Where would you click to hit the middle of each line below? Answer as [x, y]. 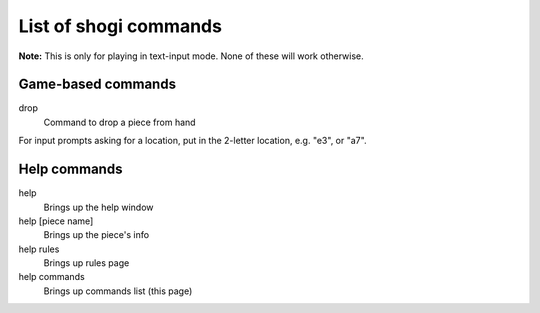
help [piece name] [56, 221]
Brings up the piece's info [96, 235]
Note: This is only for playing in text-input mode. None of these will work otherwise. [191, 56]
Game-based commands [97, 84]
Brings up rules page [86, 263]
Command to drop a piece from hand [119, 122]
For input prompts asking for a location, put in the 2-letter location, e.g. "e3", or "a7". [192, 141]
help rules [39, 249]
